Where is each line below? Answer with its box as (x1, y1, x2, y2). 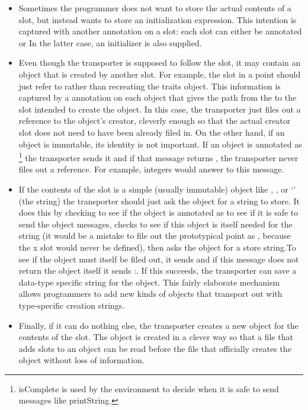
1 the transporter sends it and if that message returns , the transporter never (18, 150, 299, 164)
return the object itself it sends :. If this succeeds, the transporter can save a (18, 264, 297, 277)
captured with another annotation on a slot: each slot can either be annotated (18, 25, 302, 37)
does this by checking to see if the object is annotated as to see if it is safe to (18, 206, 299, 219)
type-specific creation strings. (18, 299, 125, 311)
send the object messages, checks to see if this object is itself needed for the (18, 217, 293, 230)
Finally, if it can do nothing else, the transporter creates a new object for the (18, 319, 299, 331)
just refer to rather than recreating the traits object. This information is (18, 79, 281, 92)
